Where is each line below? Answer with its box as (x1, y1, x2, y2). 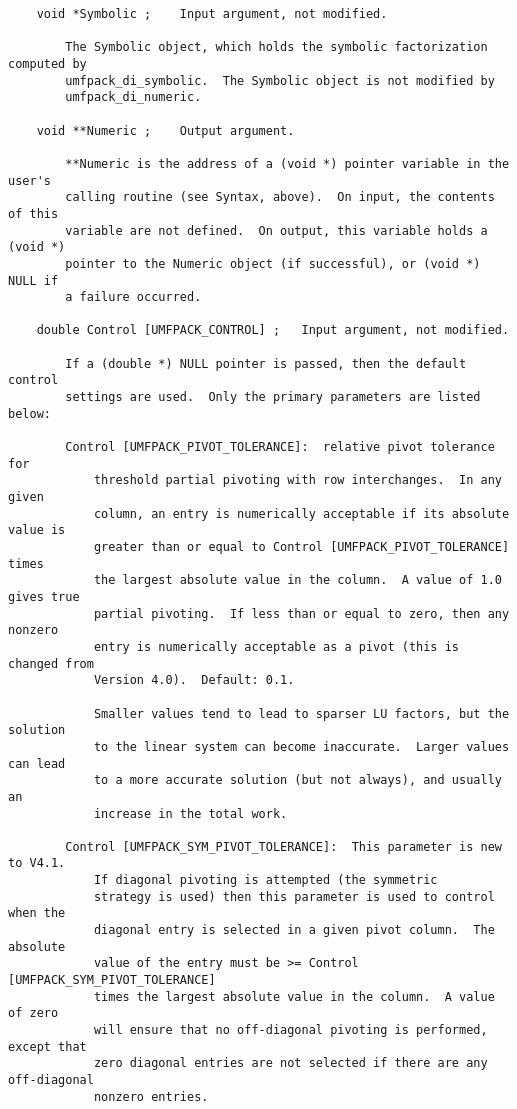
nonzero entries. (93, 1089, 209, 1104)
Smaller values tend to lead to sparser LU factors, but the (93, 706, 510, 721)
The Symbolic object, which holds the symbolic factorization (65, 40, 488, 55)
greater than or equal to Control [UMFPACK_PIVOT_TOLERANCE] (93, 540, 510, 554)
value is (8, 523, 66, 538)
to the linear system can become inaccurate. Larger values (93, 739, 510, 754)
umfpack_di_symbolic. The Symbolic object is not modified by (65, 73, 495, 88)
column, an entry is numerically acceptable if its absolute (93, 506, 510, 521)
